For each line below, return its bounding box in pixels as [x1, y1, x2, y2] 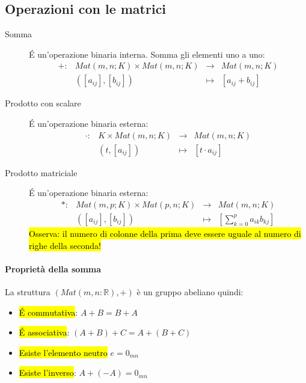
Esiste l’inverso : [19, 366, 76, 379]
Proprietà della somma [5, 262, 102, 275]
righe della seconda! [29, 239, 101, 251]
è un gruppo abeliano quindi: [136, 285, 243, 298]
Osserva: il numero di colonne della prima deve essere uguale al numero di [29, 227, 301, 239]
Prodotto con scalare [5, 97, 81, 109]
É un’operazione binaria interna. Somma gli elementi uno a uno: [29, 47, 265, 60]
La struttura [5, 285, 50, 298]
